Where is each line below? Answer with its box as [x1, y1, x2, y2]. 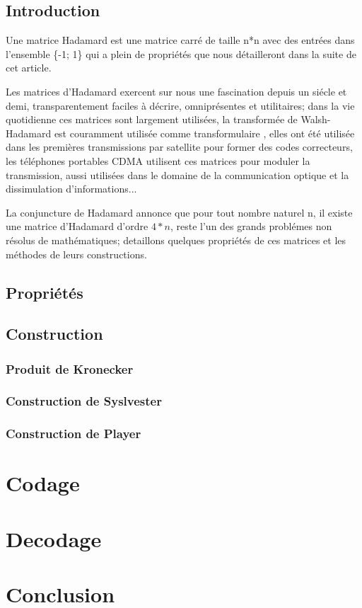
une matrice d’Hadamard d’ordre [6, 219, 148, 234]
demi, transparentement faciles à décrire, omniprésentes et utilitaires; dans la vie [6, 98, 355, 113]
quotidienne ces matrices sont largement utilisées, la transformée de [6, 112, 298, 127]
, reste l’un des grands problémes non [170, 219, 332, 234]
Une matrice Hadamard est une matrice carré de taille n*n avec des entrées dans [6, 33, 355, 47]
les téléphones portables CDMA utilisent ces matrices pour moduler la [6, 153, 310, 168]
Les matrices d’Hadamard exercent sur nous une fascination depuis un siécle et [6, 84, 347, 98]
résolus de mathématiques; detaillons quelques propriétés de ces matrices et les [6, 232, 346, 247]
